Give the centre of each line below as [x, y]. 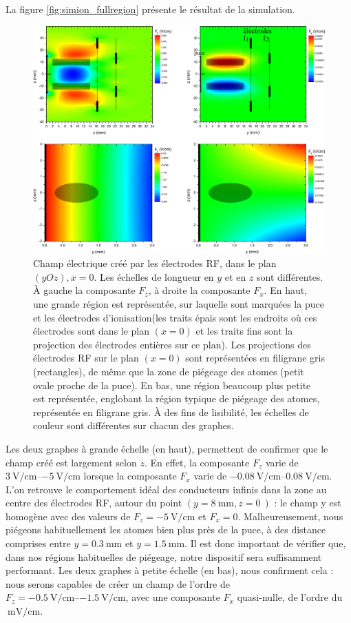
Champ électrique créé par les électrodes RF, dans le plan [155, 263]
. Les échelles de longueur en [154, 276]
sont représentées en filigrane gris [255, 358]
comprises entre [38, 543]
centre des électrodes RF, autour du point [94, 503]
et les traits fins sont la [244, 331]
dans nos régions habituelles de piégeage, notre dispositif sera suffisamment [164, 556]
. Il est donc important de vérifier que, [265, 543]
